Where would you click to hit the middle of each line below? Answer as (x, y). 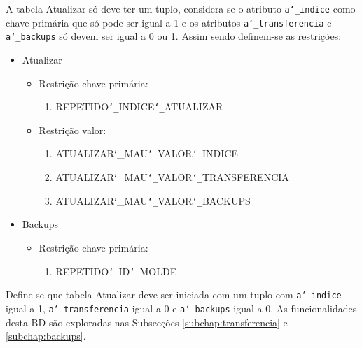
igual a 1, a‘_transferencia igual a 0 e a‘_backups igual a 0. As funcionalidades (181, 308)
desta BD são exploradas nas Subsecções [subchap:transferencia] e (147, 322)
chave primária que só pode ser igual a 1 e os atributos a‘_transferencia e (169, 22)
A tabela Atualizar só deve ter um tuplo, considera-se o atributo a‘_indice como (181, 8)
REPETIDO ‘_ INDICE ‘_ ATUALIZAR (139, 107)
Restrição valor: (72, 130)
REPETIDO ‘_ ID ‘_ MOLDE (116, 271)
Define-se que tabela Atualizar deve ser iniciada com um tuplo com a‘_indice (174, 295)
